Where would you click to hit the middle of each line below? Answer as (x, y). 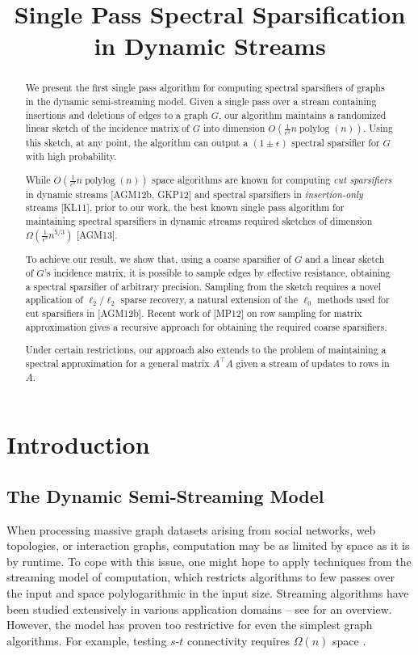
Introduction (78, 444)
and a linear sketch (345, 259)
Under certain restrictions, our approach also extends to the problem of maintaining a (206, 350)
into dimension (234, 128)
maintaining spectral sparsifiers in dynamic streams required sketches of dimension (199, 220)
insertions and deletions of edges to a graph (117, 114)
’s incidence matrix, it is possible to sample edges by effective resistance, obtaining (217, 273)
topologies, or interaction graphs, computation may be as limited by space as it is (208, 545)
